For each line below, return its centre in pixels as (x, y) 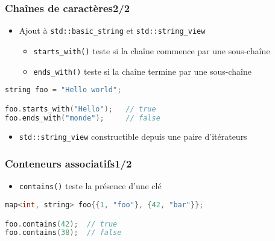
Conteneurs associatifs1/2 (68, 164)
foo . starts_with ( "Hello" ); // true (81, 109)
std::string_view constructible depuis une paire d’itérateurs (133, 136)
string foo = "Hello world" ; (63, 90)
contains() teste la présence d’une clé (90, 186)
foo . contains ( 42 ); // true (61, 224)
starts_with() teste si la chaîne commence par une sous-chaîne (152, 50)
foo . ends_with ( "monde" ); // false (83, 118)
